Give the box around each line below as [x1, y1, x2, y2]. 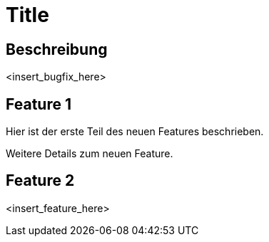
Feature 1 [6, 95, 71, 113]
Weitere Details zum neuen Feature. [6, 147, 173, 160]
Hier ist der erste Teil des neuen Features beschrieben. [6, 125, 264, 138]
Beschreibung [6, 40, 108, 58]
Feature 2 [6, 172, 75, 190]
